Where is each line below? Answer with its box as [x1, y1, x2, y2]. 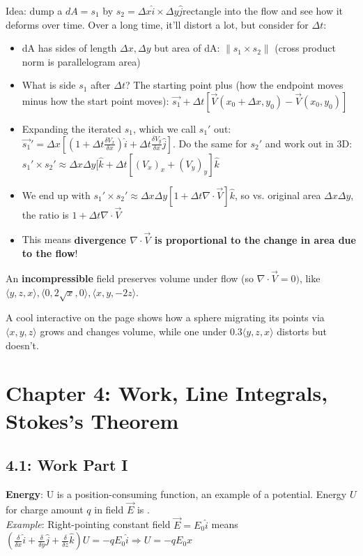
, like [299, 271, 320, 285]
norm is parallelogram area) [22, 54, 141, 68]
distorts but [277, 323, 327, 338]
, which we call [132, 121, 196, 136]
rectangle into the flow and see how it [183, 3, 343, 17]
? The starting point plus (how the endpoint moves [125, 78, 343, 92]
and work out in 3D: [265, 136, 353, 150]
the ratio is [22, 207, 69, 221]
